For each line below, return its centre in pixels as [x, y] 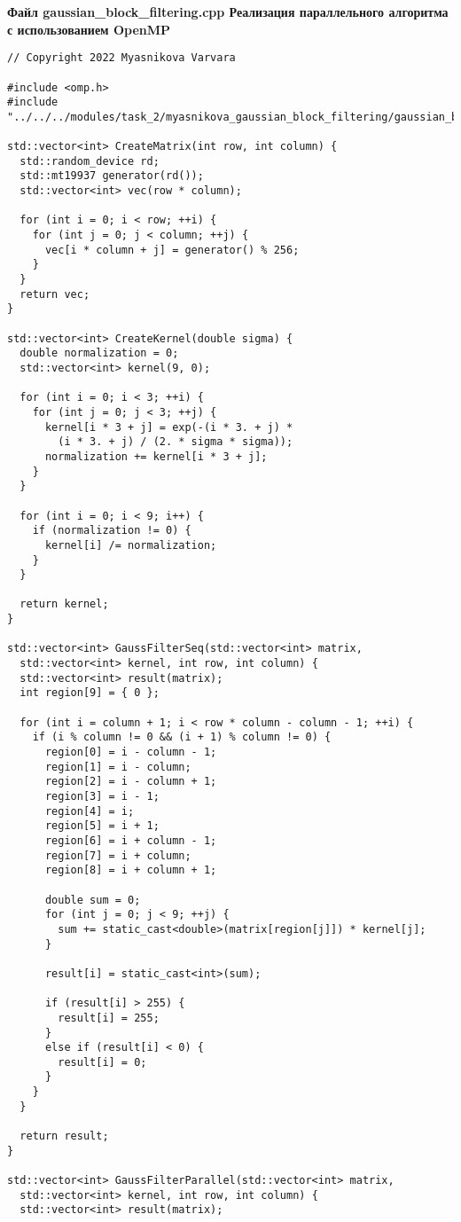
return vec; [55, 294]
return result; [64, 1136]
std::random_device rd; [90, 161]
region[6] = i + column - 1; [131, 840]
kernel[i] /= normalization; [131, 545]
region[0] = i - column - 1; [131, 752]
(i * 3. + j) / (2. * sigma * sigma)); [176, 442]
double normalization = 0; [99, 353]
